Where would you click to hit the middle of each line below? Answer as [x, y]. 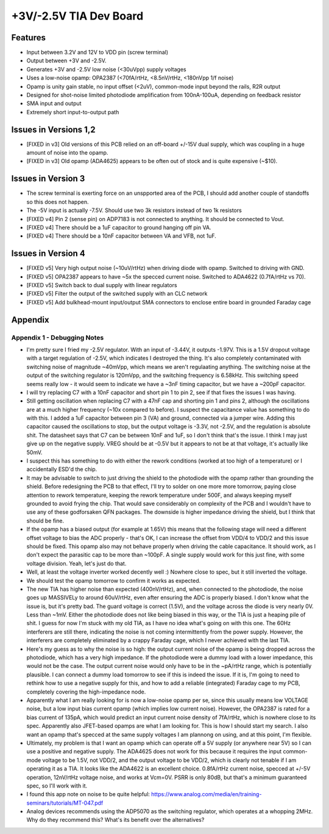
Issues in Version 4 [48, 254]
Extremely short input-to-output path [73, 112]
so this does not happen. [58, 202]
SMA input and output [54, 103]
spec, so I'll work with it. [57, 786]
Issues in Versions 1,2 [53, 129]
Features [28, 38]
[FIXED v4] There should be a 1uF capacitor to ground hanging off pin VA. [119, 227]
